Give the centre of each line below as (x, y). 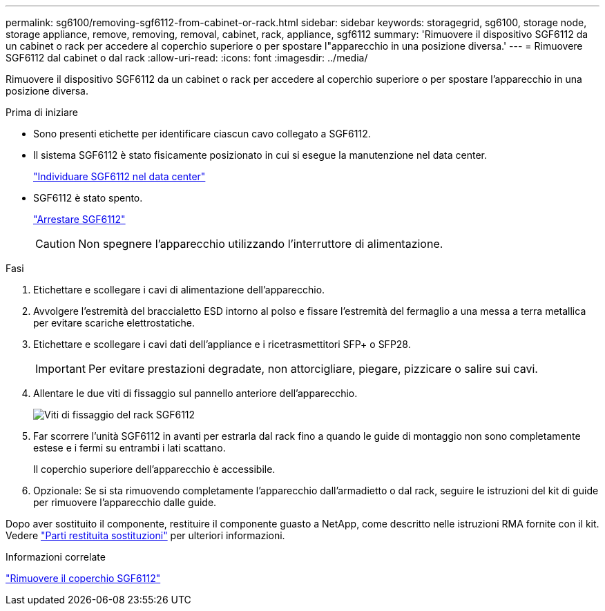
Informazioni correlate (56, 557)
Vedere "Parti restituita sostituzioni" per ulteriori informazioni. (145, 535)
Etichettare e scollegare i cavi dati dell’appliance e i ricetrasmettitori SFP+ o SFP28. (222, 344)
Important (60, 369)
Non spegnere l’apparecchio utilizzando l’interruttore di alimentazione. (261, 244)
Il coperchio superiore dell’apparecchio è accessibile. (154, 469)
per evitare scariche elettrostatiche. (114, 323)
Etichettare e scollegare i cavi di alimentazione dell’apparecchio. (179, 290)
